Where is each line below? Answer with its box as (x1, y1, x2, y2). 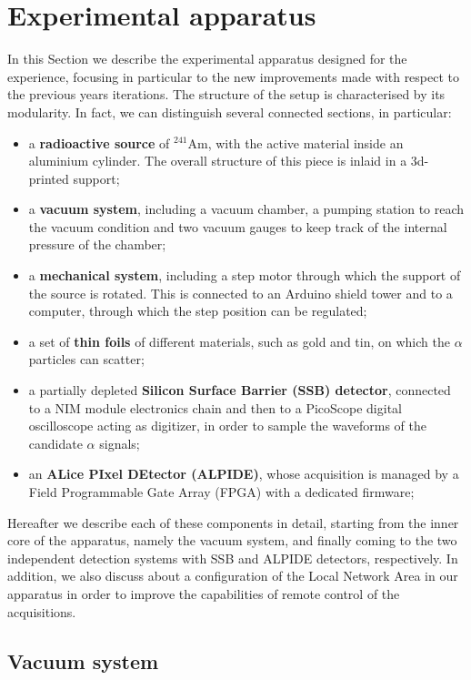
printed (28, 168, 69, 188)
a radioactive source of (28, 133, 170, 152)
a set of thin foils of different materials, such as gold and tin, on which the (28, 331, 450, 350)
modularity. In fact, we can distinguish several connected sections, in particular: (7, 102, 452, 121)
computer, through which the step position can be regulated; (28, 301, 367, 320)
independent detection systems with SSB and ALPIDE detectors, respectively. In (7, 548, 458, 567)
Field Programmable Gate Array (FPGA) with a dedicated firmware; (28, 482, 415, 501)
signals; (99, 433, 140, 452)
